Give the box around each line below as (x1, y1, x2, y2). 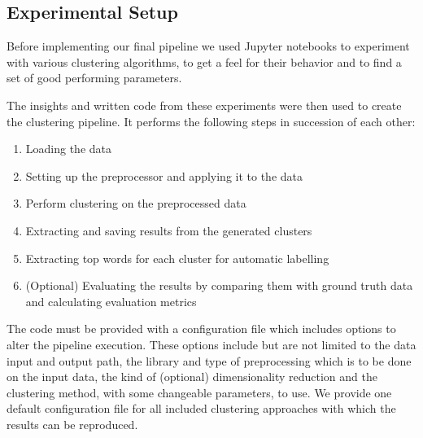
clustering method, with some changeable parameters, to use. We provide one (7, 383, 392, 401)
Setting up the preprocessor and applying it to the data (25, 167, 303, 184)
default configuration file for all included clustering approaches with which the (7, 400, 396, 417)
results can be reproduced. (7, 415, 138, 432)
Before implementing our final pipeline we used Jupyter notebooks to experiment (7, 37, 410, 55)
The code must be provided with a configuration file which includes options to (7, 320, 396, 337)
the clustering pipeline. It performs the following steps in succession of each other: (7, 112, 416, 129)
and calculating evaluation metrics (25, 292, 197, 309)
